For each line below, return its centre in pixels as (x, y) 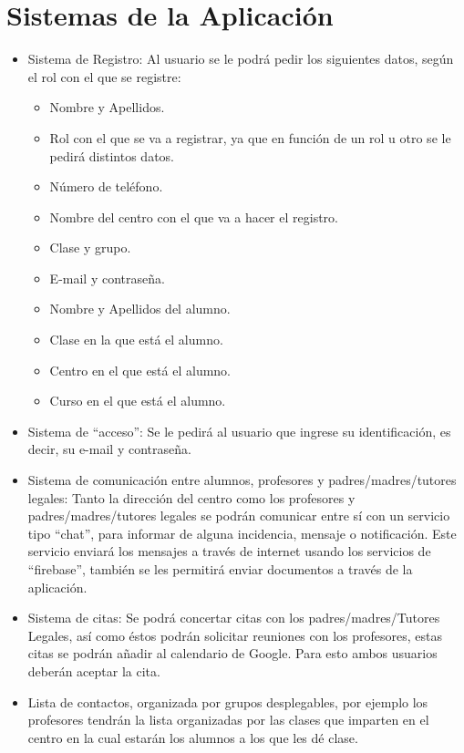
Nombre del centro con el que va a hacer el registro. (194, 217)
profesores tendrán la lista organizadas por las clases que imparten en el (228, 720)
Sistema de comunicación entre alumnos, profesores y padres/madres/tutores (242, 480)
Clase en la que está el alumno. (136, 340)
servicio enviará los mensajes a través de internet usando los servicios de (229, 551)
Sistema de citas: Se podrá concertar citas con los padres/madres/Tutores (234, 618)
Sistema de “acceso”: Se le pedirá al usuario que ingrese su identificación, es (239, 431)
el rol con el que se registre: (104, 76)
